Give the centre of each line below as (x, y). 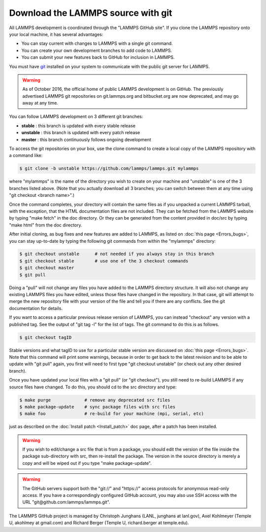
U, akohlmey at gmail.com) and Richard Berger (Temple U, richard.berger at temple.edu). (99, 523)
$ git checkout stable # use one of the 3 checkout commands (104, 261)
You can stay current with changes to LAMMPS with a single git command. (97, 43)
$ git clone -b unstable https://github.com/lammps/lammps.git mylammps (109, 169)
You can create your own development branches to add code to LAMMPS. (97, 50)
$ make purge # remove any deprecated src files (95, 400)
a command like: (26, 155)
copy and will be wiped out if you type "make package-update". (87, 463)
